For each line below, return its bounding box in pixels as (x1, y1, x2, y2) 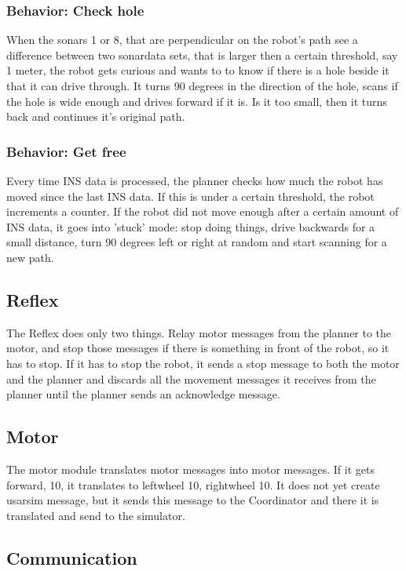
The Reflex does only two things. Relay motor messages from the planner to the (6, 324, 392, 340)
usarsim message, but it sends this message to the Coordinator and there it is (6, 492, 379, 508)
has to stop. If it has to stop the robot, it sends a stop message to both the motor (6, 355, 400, 371)
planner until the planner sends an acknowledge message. (6, 386, 280, 402)
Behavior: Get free (6, 141, 126, 161)
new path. (6, 249, 54, 265)
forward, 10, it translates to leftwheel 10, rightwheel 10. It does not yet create (6, 476, 380, 493)
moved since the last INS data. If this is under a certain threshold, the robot (6, 187, 375, 204)
